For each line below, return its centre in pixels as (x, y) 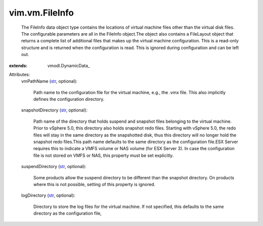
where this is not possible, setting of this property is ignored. (94, 184)
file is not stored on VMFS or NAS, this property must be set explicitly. (103, 155)
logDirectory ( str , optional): (48, 195)
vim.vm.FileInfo (41, 13)
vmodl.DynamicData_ (69, 65)
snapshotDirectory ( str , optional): (54, 110)
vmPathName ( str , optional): (49, 81)
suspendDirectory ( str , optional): (54, 167)
